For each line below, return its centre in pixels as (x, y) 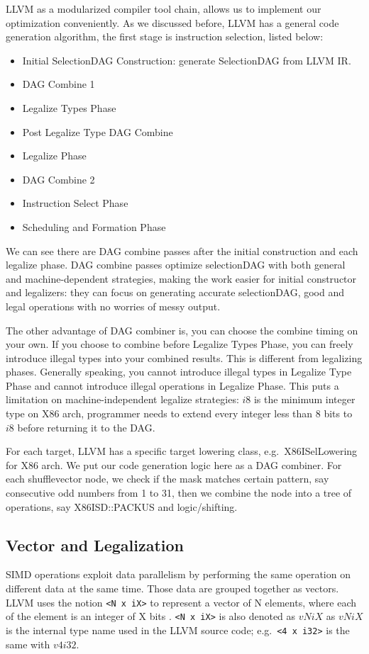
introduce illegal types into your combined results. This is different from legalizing (184, 357)
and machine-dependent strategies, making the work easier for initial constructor (181, 278)
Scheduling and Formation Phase (94, 226)
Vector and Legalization (95, 545)
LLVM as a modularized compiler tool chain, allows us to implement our (164, 9)
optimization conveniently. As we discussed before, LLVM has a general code (172, 22)
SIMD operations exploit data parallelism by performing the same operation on (178, 574)
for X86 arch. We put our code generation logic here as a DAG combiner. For (174, 464)
